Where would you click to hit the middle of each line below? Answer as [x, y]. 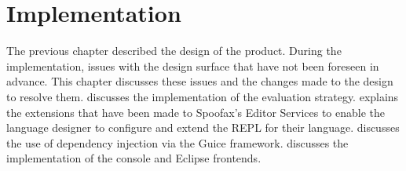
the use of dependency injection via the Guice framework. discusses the [177, 142]
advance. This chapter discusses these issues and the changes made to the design [200, 81]
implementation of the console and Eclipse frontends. [134, 158]
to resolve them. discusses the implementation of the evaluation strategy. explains [203, 96]
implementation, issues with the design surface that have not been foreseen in [193, 65]
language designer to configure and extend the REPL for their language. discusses [203, 127]
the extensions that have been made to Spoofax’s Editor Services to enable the [196, 112]
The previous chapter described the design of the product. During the [174, 51]
